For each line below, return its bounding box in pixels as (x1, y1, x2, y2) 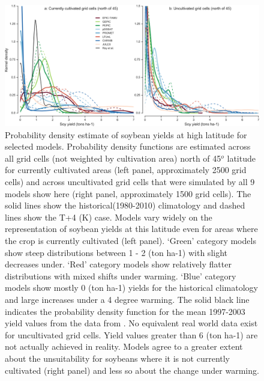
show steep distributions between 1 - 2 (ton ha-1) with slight (5, 246, 228, 258)
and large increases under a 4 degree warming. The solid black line (5, 293, 250, 305)
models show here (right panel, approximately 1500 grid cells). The (5, 187, 251, 200)
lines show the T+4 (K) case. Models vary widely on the (5, 210, 212, 223)
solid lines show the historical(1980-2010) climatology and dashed (5, 199, 245, 212)
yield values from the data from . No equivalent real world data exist (5, 317, 258, 329)
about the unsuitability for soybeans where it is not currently (5, 352, 230, 364)
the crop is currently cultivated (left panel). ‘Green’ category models (5, 234, 256, 246)
